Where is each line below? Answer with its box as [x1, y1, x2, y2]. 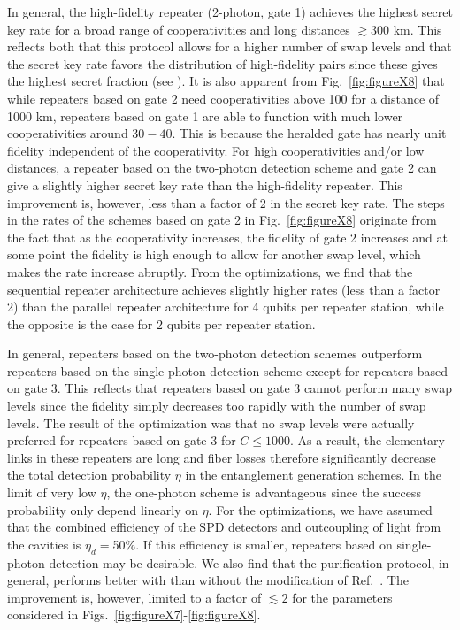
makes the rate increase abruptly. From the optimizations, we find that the [7, 262, 413, 280]
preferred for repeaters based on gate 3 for [7, 431, 236, 449]
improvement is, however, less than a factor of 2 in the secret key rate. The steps [7, 193, 445, 211]
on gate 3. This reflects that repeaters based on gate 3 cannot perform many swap [7, 379, 452, 397]
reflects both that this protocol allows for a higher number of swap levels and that [7, 37, 452, 56]
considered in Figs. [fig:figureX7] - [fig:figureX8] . [7, 605, 261, 624]
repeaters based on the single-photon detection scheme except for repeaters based [7, 361, 448, 380]
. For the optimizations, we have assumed [208, 500, 433, 519]
